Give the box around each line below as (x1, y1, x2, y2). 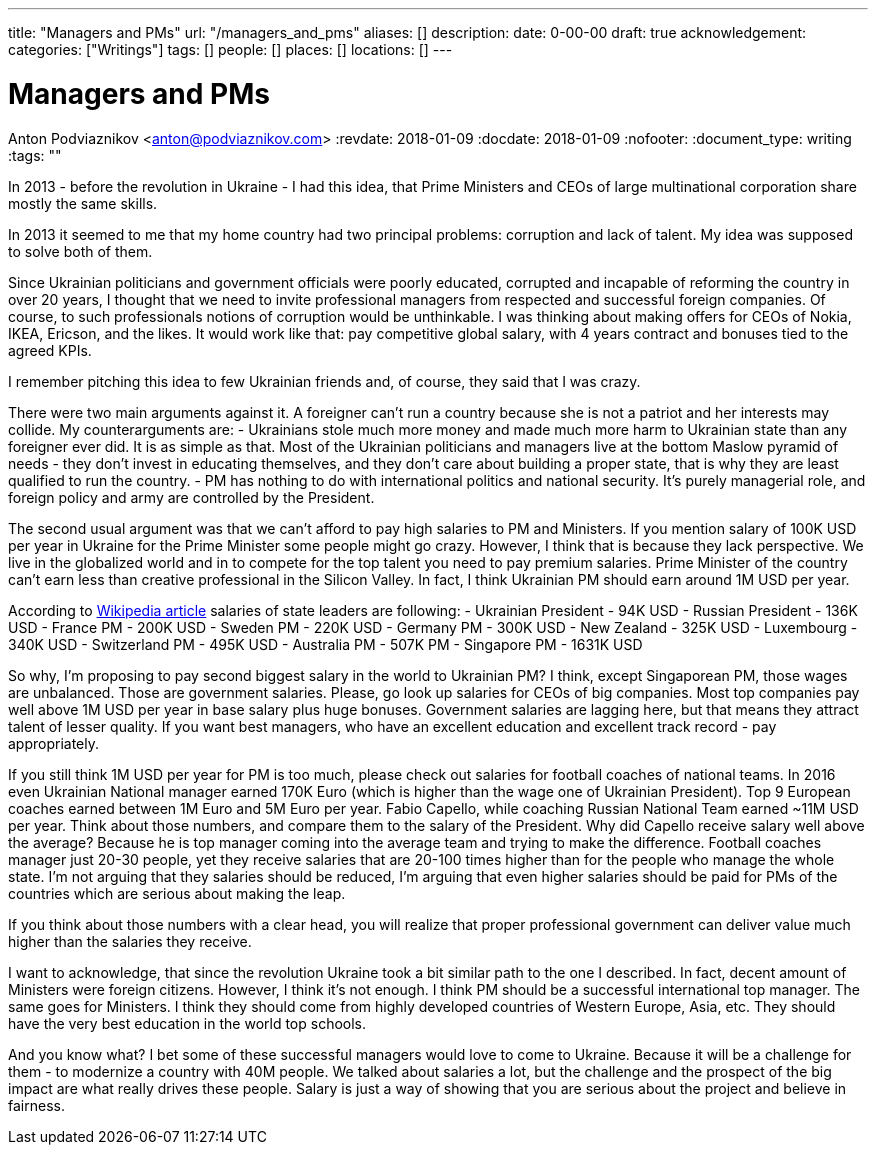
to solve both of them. (8, 242, 153, 260)
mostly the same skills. (8, 194, 158, 212)
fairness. (8, 1096, 65, 1114)
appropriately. (8, 734, 100, 752)
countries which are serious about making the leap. (8, 884, 346, 902)
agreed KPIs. (8, 341, 92, 359)
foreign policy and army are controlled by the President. (8, 488, 375, 506)
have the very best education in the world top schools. (8, 1014, 367, 1032)
